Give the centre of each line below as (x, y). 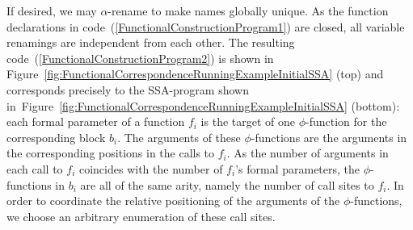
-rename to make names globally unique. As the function (248, 10)
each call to (35, 168)
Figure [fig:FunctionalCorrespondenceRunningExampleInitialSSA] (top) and (195, 74)
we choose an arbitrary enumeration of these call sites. (141, 216)
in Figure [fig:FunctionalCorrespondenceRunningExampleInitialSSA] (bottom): (203, 105)
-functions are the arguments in (329, 137)
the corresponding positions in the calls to (111, 153)
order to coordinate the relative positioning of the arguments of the (173, 201)
